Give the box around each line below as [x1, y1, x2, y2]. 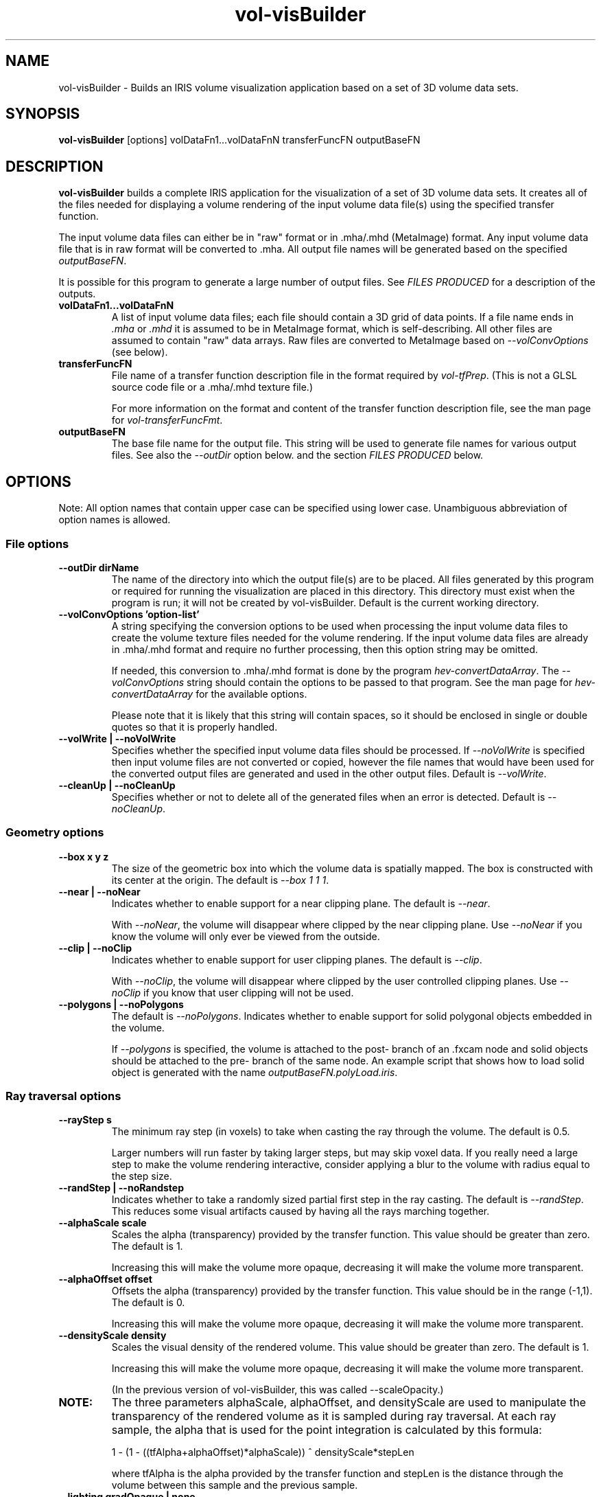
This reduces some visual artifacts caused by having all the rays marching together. [111, 1205, 490, 1218]
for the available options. [196, 687, 307, 700]
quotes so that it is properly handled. [111, 720, 278, 733]
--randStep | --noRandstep [58, 1182, 185, 1194]
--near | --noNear [58, 885, 141, 898]
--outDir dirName [58, 561, 139, 573]
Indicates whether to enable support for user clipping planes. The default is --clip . [111, 953, 482, 965]
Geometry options [5, 825, 104, 840]
